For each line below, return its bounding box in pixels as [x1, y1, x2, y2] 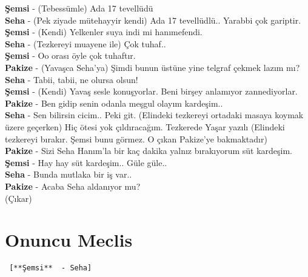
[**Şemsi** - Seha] [9, 264, 92, 273]
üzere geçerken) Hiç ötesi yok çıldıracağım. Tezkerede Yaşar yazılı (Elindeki [5, 120, 285, 133]
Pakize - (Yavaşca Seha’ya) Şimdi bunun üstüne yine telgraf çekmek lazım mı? [5, 61, 300, 73]
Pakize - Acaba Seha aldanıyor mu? [5, 179, 141, 192]
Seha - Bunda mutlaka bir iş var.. [5, 168, 132, 181]
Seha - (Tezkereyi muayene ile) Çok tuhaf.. [5, 37, 166, 50]
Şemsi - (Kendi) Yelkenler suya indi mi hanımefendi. [5, 25, 203, 38]
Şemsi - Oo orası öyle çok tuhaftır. [5, 49, 136, 62]
